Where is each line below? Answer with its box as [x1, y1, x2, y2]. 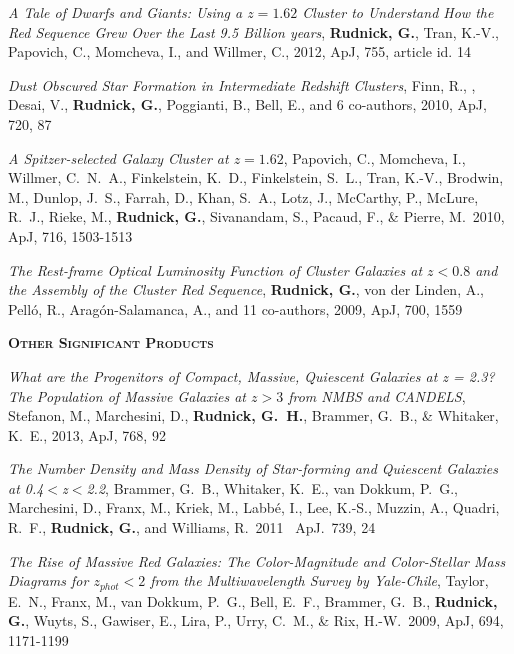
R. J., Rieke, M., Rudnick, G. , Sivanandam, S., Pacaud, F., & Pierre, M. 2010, [8, 206, 505, 227]
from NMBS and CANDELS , [288, 385, 466, 406]
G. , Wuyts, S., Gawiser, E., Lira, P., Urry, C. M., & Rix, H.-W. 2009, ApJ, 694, [8, 610, 504, 631]
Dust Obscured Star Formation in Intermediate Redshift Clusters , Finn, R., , [8, 74, 476, 95]
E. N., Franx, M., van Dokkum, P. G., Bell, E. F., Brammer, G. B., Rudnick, [8, 590, 498, 611]
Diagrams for [8, 570, 89, 591]
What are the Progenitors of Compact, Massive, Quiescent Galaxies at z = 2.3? [8, 365, 495, 386]
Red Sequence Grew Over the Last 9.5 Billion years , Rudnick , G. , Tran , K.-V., [8, 21, 500, 42]
